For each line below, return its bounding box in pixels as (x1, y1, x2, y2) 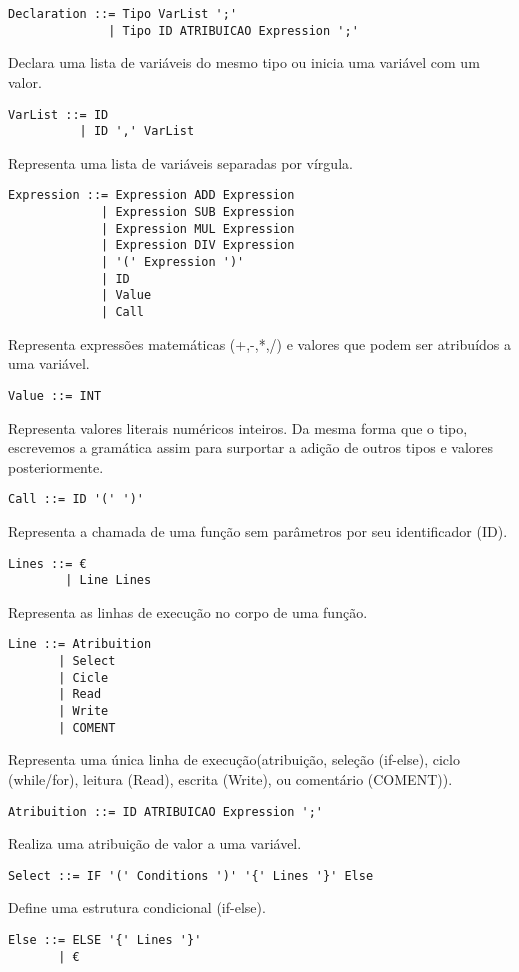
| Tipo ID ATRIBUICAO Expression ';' (108, 23, 359, 38)
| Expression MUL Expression (101, 221, 295, 236)
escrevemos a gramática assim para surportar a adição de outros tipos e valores (8, 437, 494, 458)
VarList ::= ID (8, 107, 109, 122)
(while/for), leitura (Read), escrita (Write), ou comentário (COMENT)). (8, 768, 453, 789)
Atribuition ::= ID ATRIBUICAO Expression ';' (8, 804, 323, 819)
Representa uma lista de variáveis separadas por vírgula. (8, 152, 353, 173)
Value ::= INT (8, 388, 102, 403)
